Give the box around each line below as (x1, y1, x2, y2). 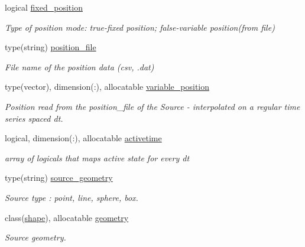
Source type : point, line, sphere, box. (5, 191, 138, 203)
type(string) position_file (5, 41, 96, 53)
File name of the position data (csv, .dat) (5, 60, 154, 73)
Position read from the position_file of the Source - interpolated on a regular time (5, 100, 300, 112)
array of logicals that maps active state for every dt (5, 151, 190, 164)
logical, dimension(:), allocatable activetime (5, 132, 162, 144)
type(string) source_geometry (5, 171, 113, 184)
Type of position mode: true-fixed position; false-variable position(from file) (5, 21, 275, 33)
